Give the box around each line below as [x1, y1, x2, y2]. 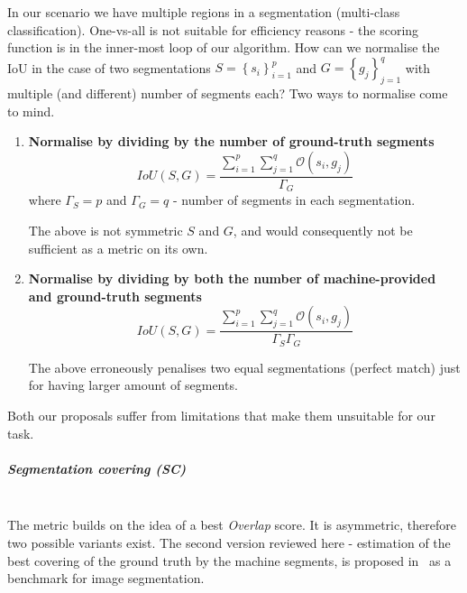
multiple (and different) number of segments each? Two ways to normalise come [7, 84, 448, 103]
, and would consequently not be [233, 220, 413, 239]
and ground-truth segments [28, 286, 202, 305]
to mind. [7, 101, 55, 120]
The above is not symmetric [28, 220, 183, 239]
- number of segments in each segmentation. [172, 190, 416, 209]
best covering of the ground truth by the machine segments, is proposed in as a [7, 551, 452, 570]
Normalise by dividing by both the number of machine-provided [28, 269, 436, 288]
